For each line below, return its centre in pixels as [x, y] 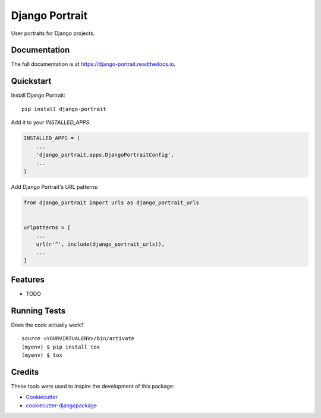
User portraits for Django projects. [53, 33]
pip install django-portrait [64, 109]
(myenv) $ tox [42, 355]
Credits [25, 372]
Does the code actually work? [48, 325]
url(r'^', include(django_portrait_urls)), [100, 244]
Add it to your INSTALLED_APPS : [51, 122]
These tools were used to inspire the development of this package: [93, 386]
